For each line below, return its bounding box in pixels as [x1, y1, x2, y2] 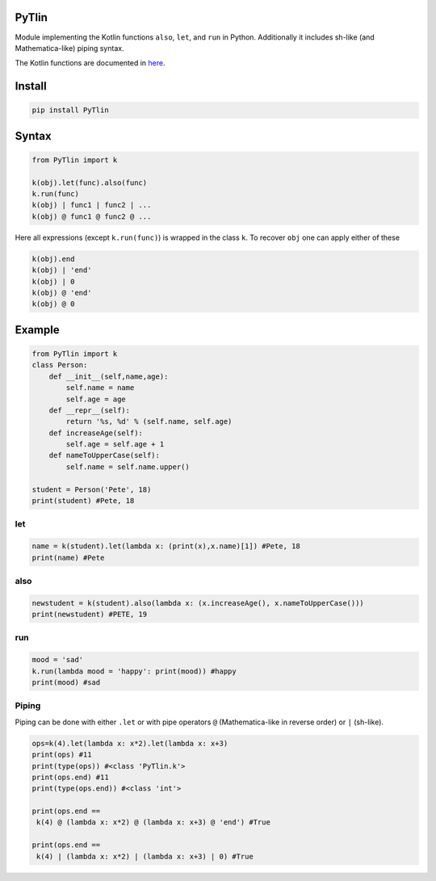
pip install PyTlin [31, 106, 109, 115]
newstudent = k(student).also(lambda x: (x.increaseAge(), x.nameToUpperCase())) [31, 598, 365, 607]
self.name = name [65, 384, 135, 392]
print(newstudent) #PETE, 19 [31, 610, 148, 619]
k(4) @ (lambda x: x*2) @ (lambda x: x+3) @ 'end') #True [36, 818, 270, 827]
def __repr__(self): [48, 405, 131, 415]
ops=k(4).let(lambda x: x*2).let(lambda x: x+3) [31, 739, 228, 748]
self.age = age [65, 394, 127, 404]
